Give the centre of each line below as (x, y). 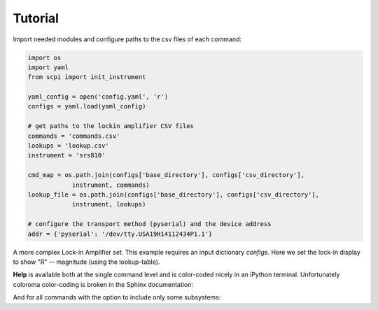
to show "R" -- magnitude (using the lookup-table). (86, 262)
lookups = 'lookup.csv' (69, 146)
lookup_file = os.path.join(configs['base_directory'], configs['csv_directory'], (174, 195)
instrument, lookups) (109, 204)
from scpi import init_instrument (87, 77)
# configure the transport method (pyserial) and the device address (149, 224)
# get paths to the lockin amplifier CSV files (111, 126)
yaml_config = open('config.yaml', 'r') (98, 97)
